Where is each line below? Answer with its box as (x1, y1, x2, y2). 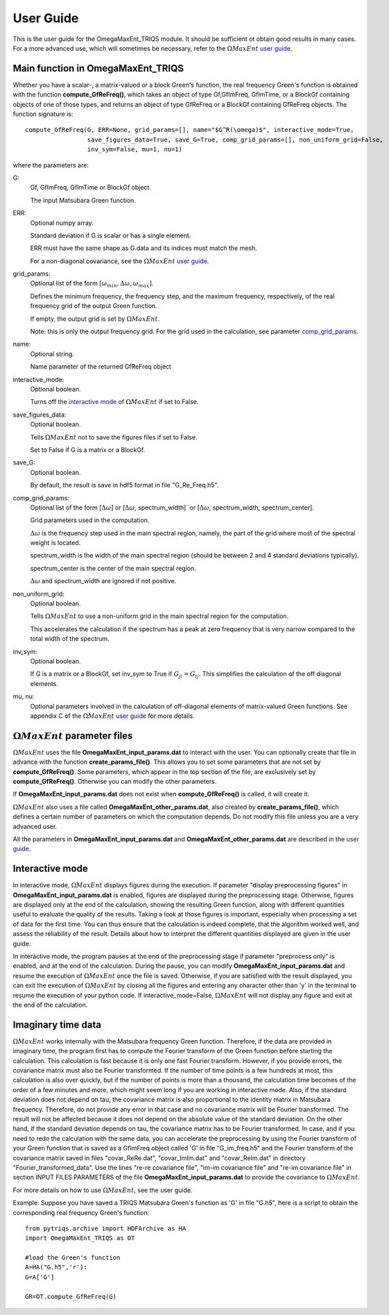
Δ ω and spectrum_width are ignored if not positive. (30, 577, 177, 585)
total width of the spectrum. (30, 635, 110, 643)
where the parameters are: (12, 160, 89, 169)
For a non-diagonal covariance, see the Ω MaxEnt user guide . (30, 257, 209, 265)
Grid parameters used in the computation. (30, 516, 150, 524)
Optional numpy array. (30, 219, 94, 227)
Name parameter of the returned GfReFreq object (30, 362, 171, 371)
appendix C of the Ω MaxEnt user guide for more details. (30, 712, 196, 720)
